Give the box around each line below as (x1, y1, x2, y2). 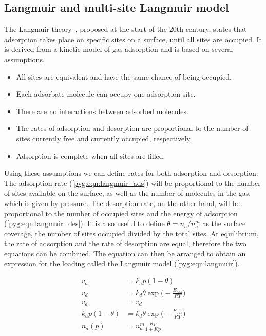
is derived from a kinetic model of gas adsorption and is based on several (4, 44, 233, 54)
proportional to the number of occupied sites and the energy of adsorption (4, 208, 238, 218)
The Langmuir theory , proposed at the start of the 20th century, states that (4, 24, 247, 34)
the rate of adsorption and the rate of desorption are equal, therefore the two (4, 238, 246, 249)
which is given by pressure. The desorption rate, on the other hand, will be (4, 197, 240, 208)
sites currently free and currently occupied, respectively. (16, 133, 192, 143)
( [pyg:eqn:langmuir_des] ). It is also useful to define (4, 218, 165, 229)
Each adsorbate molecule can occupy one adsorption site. (16, 88, 196, 99)
